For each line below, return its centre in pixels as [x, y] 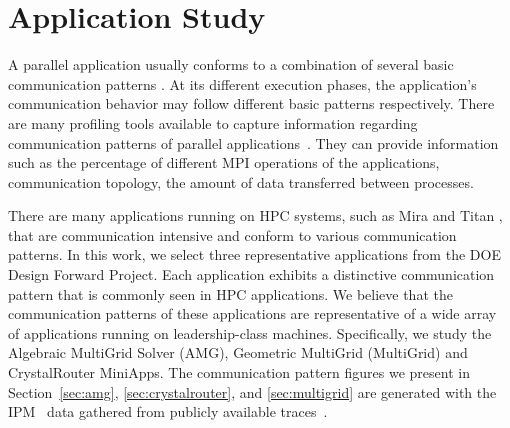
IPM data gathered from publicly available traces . [168, 411]
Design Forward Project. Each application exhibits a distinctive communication [251, 274]
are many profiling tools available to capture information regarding [213, 122]
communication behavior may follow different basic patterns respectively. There [251, 103]
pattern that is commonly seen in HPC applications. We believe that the [230, 293]
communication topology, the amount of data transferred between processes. [241, 181]
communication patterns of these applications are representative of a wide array [252, 313]
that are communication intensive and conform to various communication [232, 234]
